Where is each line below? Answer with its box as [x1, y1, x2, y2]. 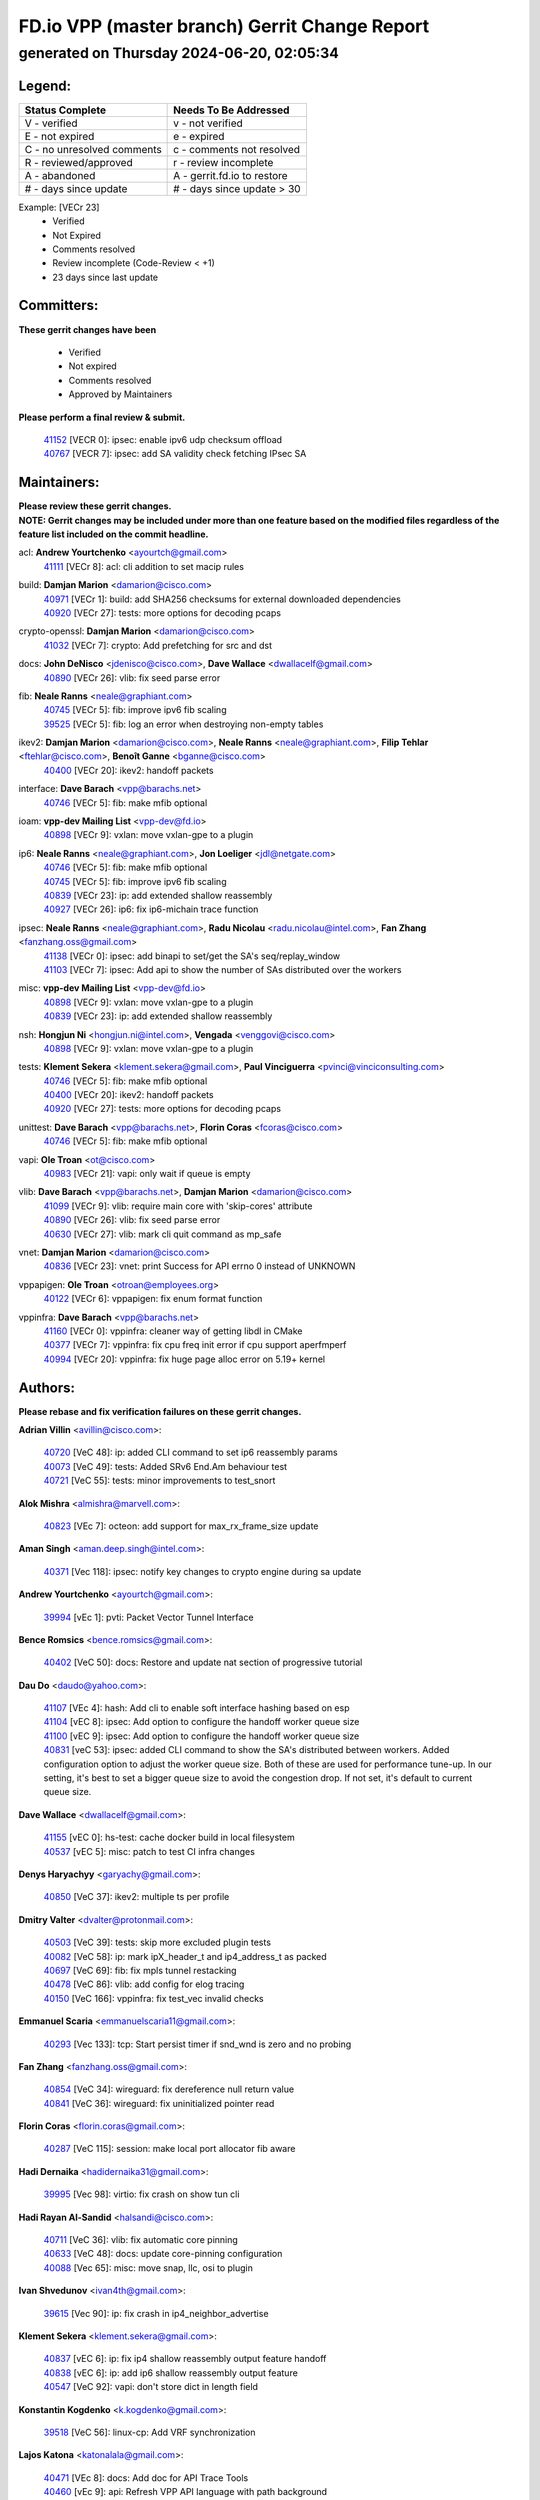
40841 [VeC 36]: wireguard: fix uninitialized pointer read [43, 2097, 275, 2109]
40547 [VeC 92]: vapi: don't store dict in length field [43, 2381, 259, 2393]
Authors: [18, 1379, 75, 1396]
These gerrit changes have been [18, 323, 157, 335]
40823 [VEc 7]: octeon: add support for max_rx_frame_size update [43, 1520, 319, 1532]
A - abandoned [24, 168, 96, 182]
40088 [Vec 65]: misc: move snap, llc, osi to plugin [43, 2261, 254, 2274]
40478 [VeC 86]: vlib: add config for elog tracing [43, 1978, 245, 1990]
